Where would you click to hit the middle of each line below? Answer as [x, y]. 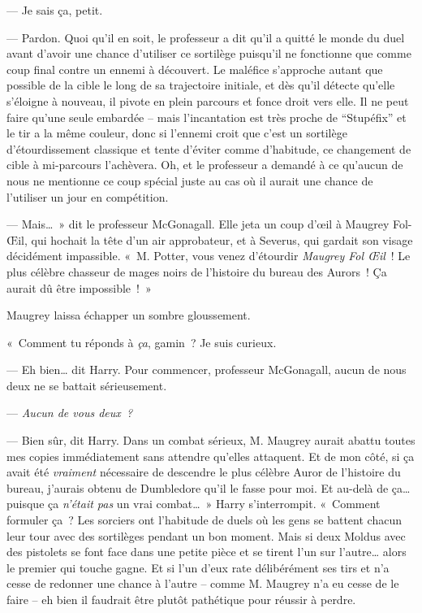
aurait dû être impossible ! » [79, 287]
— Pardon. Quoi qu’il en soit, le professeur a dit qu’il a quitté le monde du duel [206, 37]
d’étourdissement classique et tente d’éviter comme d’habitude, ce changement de [209, 148]
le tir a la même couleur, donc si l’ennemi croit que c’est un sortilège [177, 133]
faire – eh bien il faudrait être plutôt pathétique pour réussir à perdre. [181, 599]
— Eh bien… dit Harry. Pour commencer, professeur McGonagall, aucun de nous [207, 370]
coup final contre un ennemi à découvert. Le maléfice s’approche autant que [195, 69]
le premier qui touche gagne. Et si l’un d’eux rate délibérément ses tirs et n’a [198, 567]
